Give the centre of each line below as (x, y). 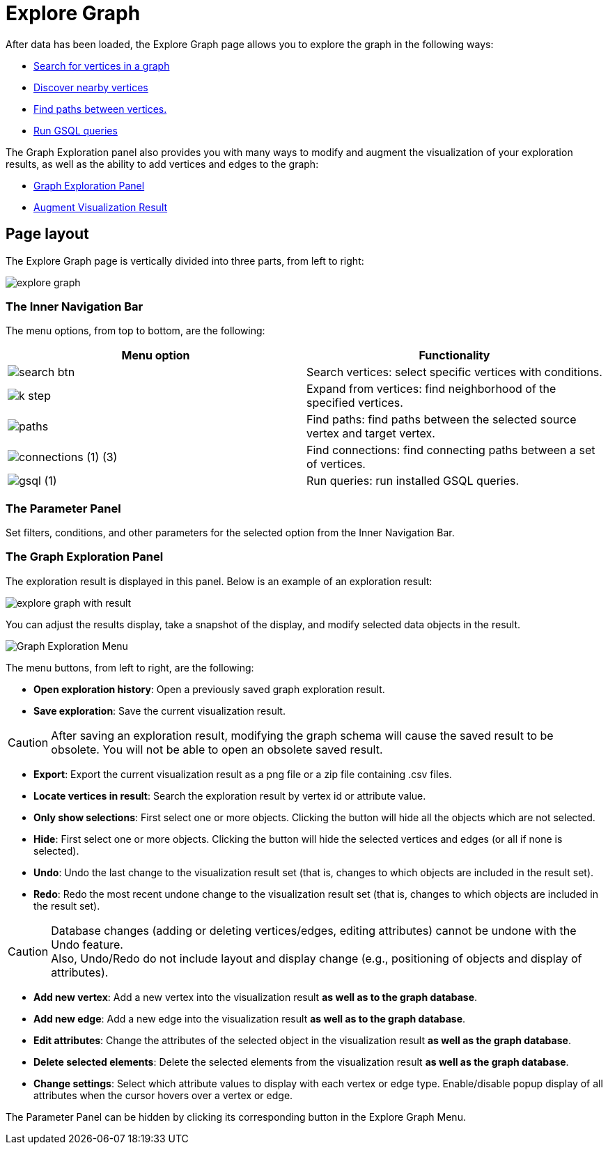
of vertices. (336, 464)
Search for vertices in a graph (102, 65)
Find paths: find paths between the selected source (442, 420)
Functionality (454, 356)
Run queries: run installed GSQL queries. (413, 481)
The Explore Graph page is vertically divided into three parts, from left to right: (185, 261)
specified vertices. (355, 403)
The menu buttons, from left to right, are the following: (130, 667)
